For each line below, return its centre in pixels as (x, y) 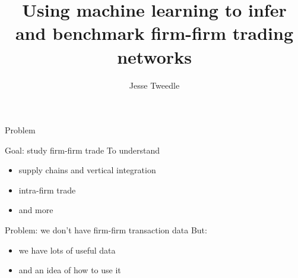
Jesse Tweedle (154, 85)
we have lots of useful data (67, 250)
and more (36, 210)
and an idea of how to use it (70, 270)
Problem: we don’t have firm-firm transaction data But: (106, 230)
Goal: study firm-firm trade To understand (83, 150)
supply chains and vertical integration (87, 170)
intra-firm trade (47, 190)
